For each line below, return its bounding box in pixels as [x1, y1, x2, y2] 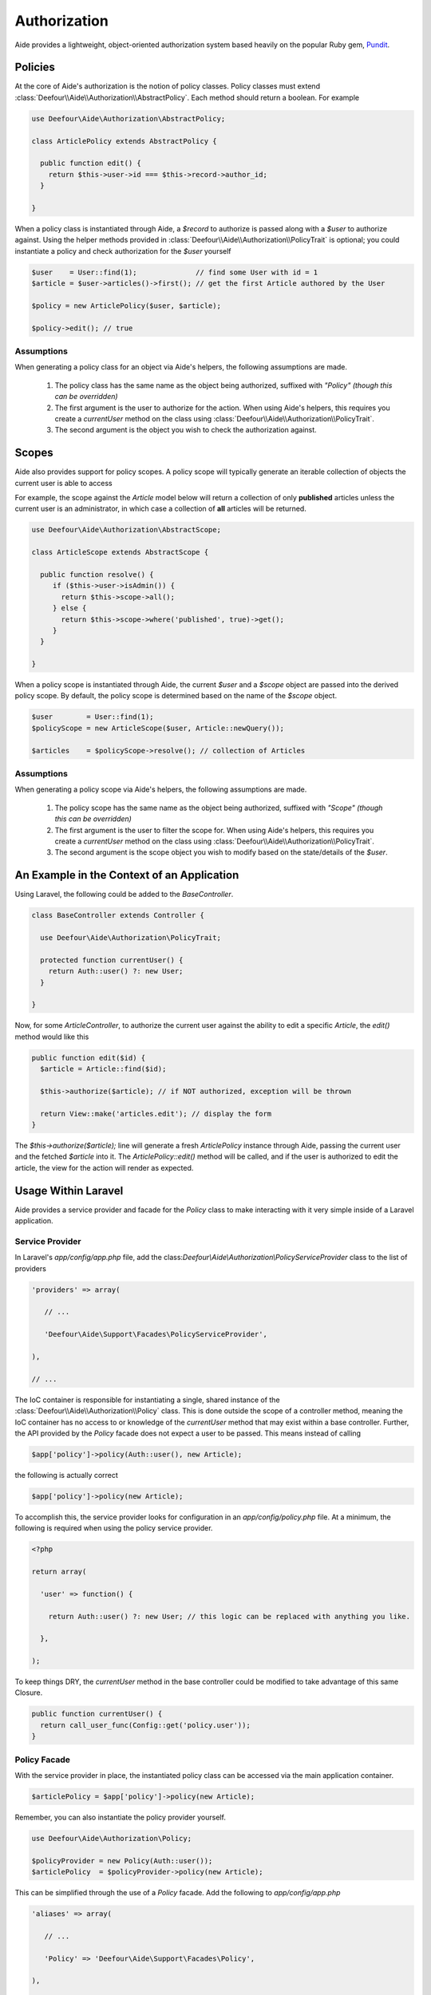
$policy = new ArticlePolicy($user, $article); [31, 301, 221, 310]
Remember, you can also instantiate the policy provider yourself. [14, 1812, 227, 1822]
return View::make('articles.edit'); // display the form [40, 1109, 272, 1118]
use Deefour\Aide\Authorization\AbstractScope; [31, 525, 221, 535]
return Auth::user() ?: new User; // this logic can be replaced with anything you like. [48, 1612, 411, 1621]
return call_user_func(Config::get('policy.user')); [40, 1720, 251, 1729]
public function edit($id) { [31, 1053, 146, 1062]
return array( [31, 1566, 87, 1576]
